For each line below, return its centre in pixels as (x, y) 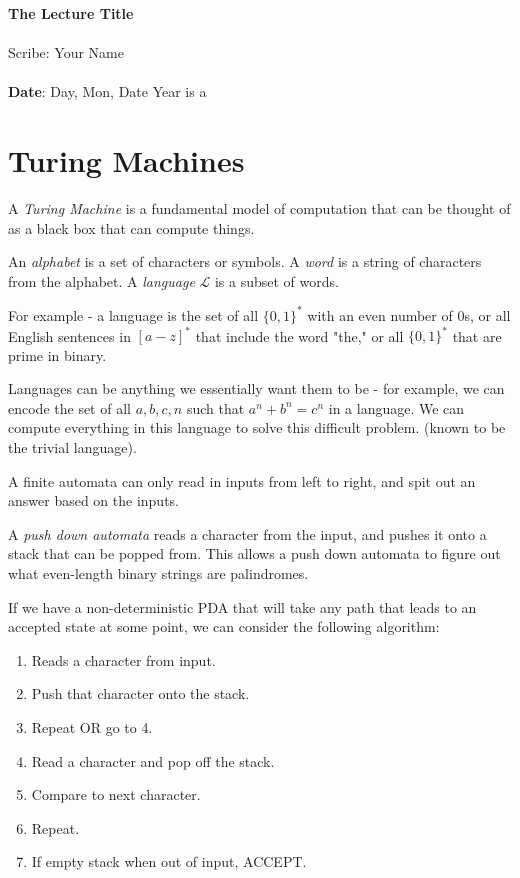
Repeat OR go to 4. (92, 726)
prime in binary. (57, 354)
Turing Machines (126, 160)
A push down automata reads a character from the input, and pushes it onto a (247, 533)
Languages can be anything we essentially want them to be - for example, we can (256, 388)
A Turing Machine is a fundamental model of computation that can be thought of (259, 208)
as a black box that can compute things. (131, 227)
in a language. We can (396, 407)
